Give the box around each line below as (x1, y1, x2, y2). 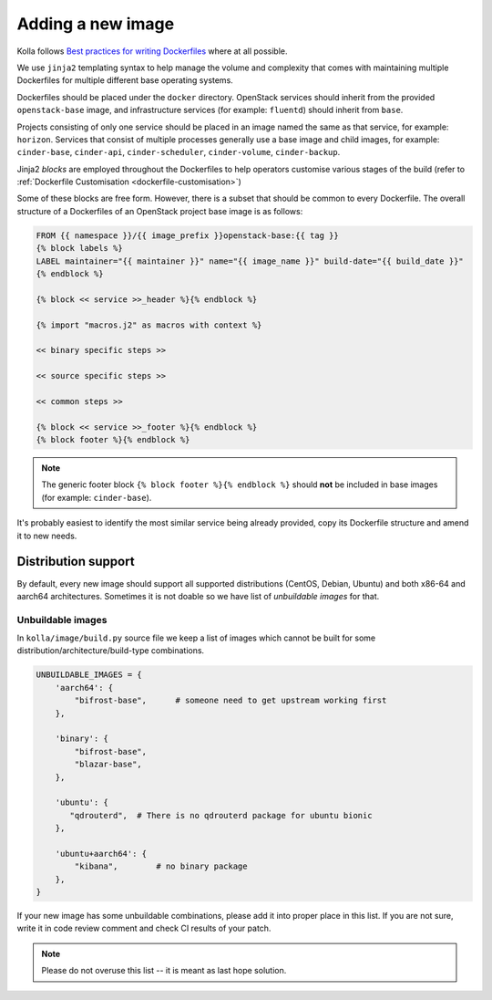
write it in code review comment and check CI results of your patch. (16, 922, 272, 934)
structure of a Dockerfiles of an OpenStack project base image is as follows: (16, 205, 303, 216)
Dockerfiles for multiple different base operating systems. (16, 75, 234, 86)
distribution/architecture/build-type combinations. (16, 645, 205, 656)
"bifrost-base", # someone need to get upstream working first (74, 695, 387, 706)
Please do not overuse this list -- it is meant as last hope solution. (41, 965, 287, 976)
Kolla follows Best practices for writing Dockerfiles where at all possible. (16, 46, 288, 57)
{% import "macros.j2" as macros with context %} (36, 319, 262, 330)
